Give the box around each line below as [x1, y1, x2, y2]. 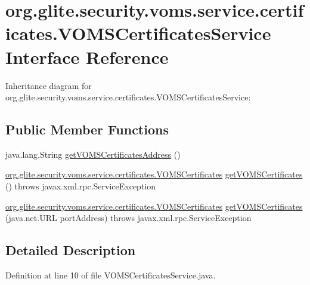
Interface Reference [5, 44, 169, 69]
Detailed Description [5, 241, 136, 259]
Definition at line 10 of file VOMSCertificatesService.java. [5, 269, 216, 281]
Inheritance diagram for [5, 79, 92, 91]
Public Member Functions [5, 120, 169, 139]
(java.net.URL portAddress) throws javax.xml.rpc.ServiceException [5, 212, 252, 224]
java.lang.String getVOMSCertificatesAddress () [5, 148, 181, 160]
